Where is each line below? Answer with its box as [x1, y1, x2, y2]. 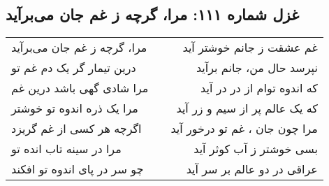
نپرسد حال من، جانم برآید [196, 59, 318, 76]
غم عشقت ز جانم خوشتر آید [182, 39, 318, 56]
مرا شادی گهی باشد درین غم [11, 80, 149, 96]
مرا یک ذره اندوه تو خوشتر [11, 100, 138, 117]
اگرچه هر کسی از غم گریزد [11, 120, 142, 137]
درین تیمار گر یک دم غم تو [11, 59, 136, 76]
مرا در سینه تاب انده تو [11, 141, 122, 157]
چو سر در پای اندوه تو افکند [11, 161, 144, 178]
